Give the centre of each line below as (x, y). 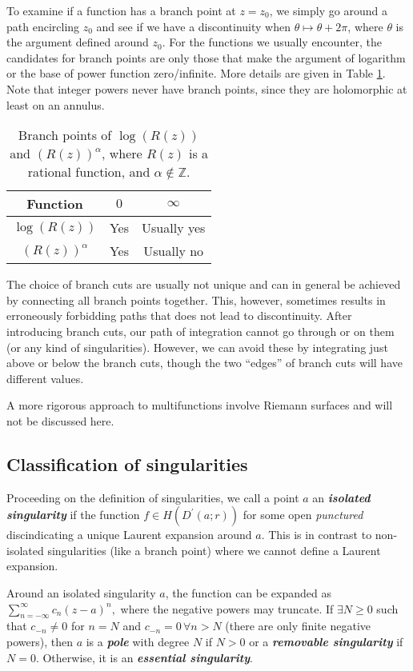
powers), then (40, 642)
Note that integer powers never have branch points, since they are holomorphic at (207, 88)
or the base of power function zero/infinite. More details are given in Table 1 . (196, 73)
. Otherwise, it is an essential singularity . (144, 657)
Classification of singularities (127, 463)
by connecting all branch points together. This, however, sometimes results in (196, 300)
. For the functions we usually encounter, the (272, 42)
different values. (45, 378)
